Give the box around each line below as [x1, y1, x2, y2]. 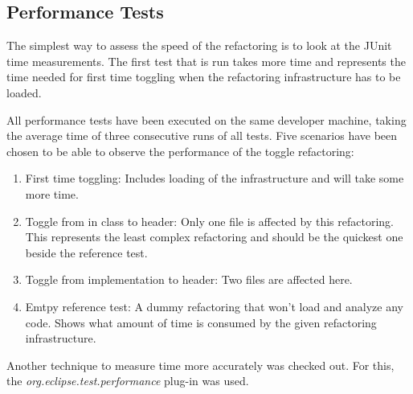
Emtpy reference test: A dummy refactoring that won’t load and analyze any [25, 298, 403, 314]
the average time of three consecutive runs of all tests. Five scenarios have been [6, 127, 398, 144]
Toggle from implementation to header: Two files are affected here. [25, 271, 353, 288]
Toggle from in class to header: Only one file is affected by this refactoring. [25, 212, 394, 229]
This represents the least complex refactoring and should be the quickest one [25, 228, 403, 245]
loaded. [6, 84, 42, 101]
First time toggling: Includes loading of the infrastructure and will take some [25, 170, 404, 187]
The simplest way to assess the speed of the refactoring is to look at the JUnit [6, 37, 392, 54]
